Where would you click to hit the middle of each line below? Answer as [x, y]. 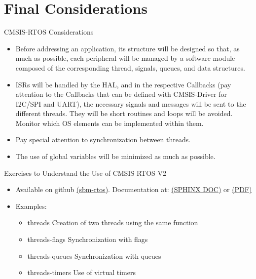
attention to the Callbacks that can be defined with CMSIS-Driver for [121, 94]
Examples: [31, 206]
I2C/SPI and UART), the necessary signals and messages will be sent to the [131, 103]
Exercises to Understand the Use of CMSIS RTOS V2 [85, 173]
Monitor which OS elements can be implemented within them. [110, 123]
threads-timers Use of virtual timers [81, 272]
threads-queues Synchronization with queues [94, 256]
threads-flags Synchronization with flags [88, 239]
